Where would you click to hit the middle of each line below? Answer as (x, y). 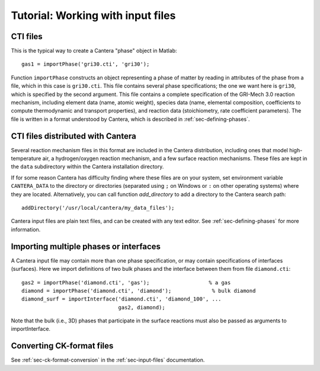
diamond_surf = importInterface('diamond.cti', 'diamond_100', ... (121, 299)
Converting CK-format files (62, 346)
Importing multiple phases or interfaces (86, 246)
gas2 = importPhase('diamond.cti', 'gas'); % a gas (126, 282)
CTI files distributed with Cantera (73, 136)
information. (26, 229)
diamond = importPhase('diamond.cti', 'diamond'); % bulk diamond (139, 291)
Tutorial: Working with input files (93, 15)
